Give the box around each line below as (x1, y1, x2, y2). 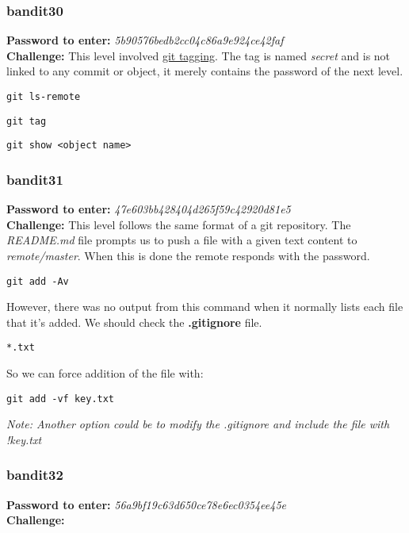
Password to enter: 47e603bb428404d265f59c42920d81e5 (6, 201, 291, 217)
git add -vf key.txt (6, 393, 115, 405)
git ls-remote (6, 91, 81, 102)
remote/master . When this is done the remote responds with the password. (6, 247, 370, 263)
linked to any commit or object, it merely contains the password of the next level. (6, 63, 403, 79)
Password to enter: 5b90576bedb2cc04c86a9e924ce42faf (6, 32, 284, 48)
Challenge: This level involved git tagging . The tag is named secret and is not (6, 47, 391, 63)
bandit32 (6, 465, 63, 485)
